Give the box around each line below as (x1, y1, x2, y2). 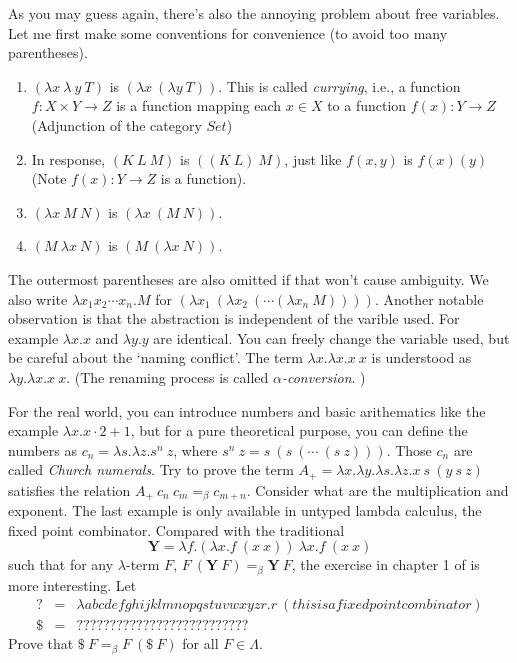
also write (8, 288, 68, 309)
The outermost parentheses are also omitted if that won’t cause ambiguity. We (8, 268, 489, 289)
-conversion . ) (281, 366, 366, 387)
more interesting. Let (8, 574, 137, 595)
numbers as (8, 439, 78, 460)
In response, (31, 148, 106, 169)
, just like (284, 148, 342, 169)
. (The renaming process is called (66, 366, 269, 387)
